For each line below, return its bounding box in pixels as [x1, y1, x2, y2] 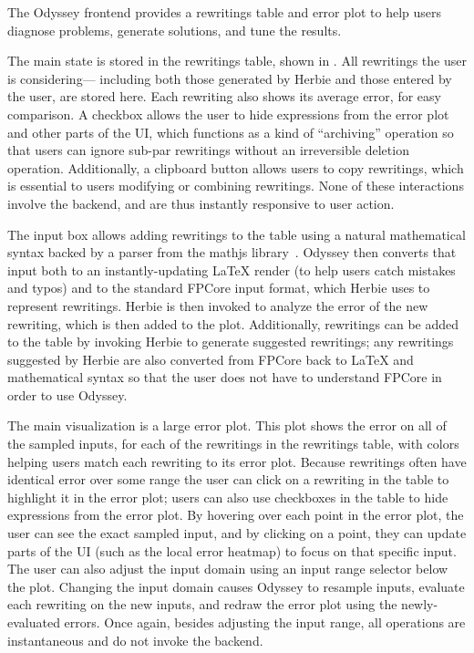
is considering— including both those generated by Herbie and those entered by [7, 68, 452, 88]
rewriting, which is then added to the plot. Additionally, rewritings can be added [7, 314, 459, 333]
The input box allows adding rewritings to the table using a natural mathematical [7, 224, 466, 244]
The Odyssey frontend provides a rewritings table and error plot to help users [7, 3, 442, 21]
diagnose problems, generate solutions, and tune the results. [7, 20, 342, 39]
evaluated [7, 613, 60, 631]
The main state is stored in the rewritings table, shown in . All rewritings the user [7, 51, 467, 70]
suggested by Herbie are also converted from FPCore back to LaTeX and [7, 349, 414, 368]
